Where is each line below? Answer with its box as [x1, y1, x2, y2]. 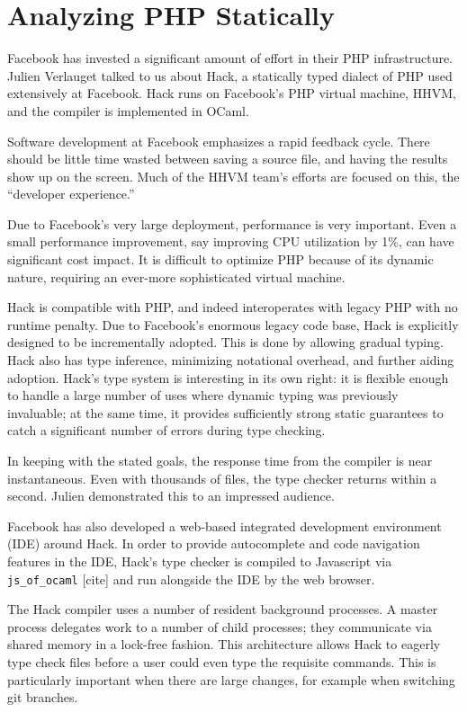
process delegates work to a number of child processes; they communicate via [7, 617, 432, 636]
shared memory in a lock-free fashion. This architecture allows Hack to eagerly [7, 635, 441, 654]
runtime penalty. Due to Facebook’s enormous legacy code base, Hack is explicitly [7, 315, 459, 334]
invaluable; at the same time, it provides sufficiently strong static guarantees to [7, 403, 444, 422]
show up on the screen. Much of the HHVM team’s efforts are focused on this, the [7, 166, 460, 185]
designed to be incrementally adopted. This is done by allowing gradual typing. [7, 333, 444, 352]
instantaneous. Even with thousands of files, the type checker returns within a [7, 468, 437, 487]
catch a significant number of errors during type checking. [7, 421, 326, 440]
